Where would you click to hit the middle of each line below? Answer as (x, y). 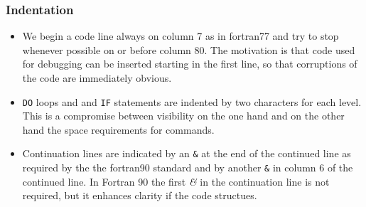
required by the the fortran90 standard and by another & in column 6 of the (188, 168)
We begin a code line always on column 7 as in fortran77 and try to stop (181, 36)
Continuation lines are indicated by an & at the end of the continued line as (187, 153)
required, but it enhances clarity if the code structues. (140, 195)
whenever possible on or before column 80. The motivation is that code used (189, 49)
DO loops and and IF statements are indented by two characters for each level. (192, 101)
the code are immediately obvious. (97, 78)
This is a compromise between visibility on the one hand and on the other (183, 116)
